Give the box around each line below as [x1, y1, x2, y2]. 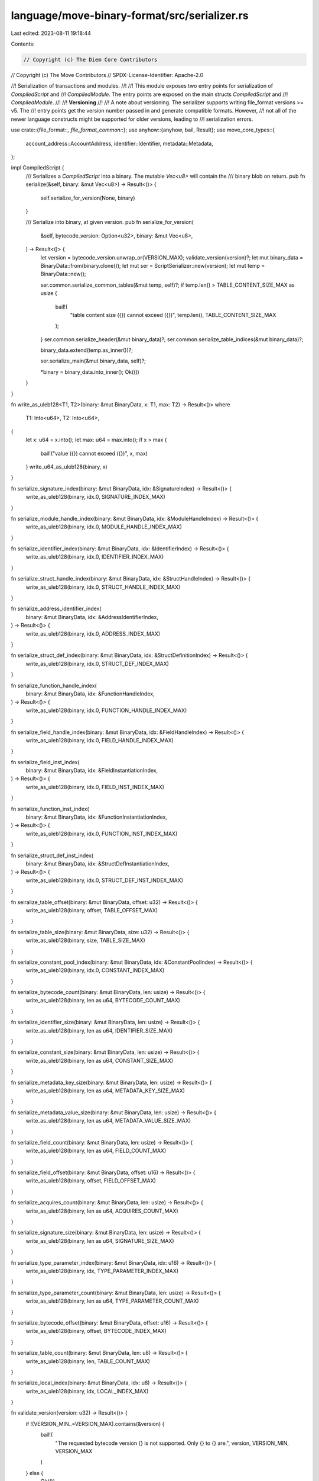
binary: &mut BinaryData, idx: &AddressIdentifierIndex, [25, 613, 159, 620]
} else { [25, 1469, 44, 1476]
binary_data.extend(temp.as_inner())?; [40, 347, 133, 354]
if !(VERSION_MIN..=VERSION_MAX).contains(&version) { [25, 1420, 165, 1427]
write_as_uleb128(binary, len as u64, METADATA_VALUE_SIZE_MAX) [25, 1117, 191, 1124]
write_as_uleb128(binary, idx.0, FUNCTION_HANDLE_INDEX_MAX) [25, 707, 187, 714]
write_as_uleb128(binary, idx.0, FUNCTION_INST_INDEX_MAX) [25, 830, 178, 837]
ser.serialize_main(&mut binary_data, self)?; [40, 357, 146, 364]
